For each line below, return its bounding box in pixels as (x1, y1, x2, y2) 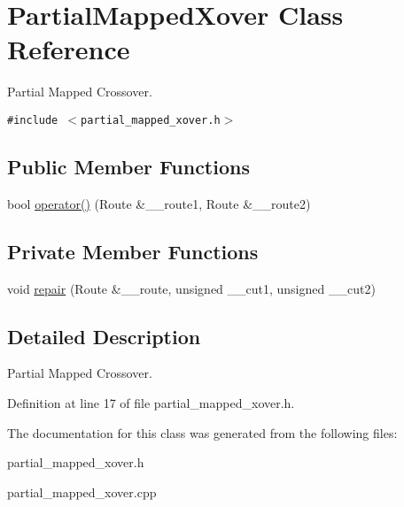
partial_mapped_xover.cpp (7, 482, 157, 501)
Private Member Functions (7, 237, 259, 265)
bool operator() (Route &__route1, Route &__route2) (7, 194, 311, 212)
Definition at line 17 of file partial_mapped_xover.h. (7, 393, 295, 411)
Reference (7, 31, 130, 67)
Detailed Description (7, 322, 201, 350)
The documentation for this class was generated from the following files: (7, 423, 398, 442)
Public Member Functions (7, 152, 250, 180)
